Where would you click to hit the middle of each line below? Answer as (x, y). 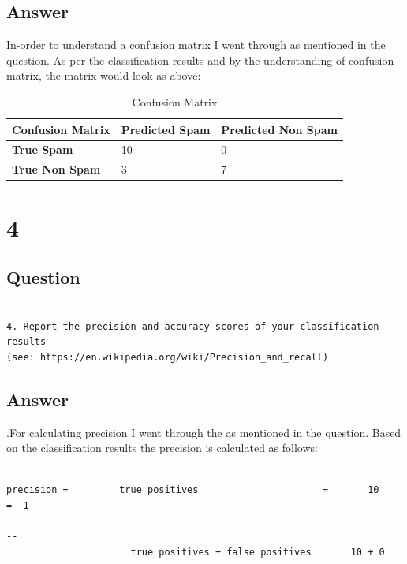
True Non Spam (56, 169)
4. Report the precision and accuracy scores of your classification (193, 326)
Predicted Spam (166, 129)
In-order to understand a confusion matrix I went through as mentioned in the (196, 45)
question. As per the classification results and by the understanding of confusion (200, 60)
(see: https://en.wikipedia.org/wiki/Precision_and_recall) (168, 357)
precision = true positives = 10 (193, 490)
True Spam (43, 149)
